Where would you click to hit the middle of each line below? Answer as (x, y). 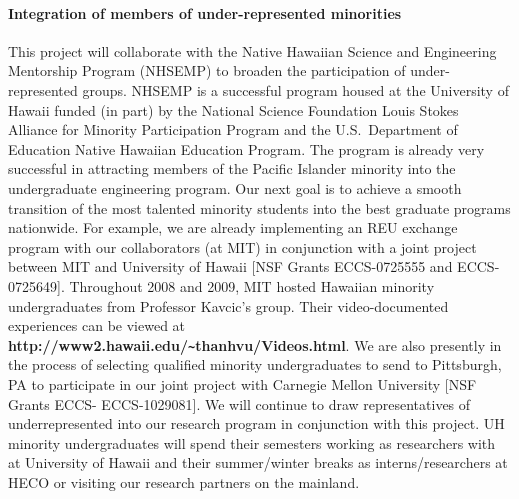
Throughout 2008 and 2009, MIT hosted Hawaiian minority (252, 285)
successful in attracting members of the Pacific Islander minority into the (232, 168)
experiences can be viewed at (97, 325)
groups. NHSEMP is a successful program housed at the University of (295, 89)
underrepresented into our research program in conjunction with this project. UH (256, 423)
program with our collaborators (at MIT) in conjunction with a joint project (242, 246)
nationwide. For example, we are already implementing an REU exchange (233, 227)
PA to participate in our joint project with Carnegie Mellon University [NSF (242, 383)
